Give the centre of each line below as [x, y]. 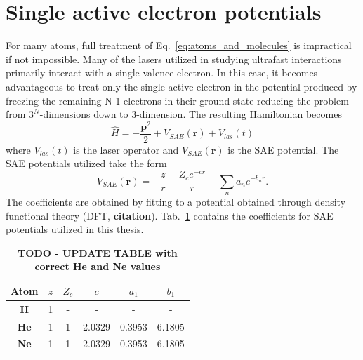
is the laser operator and [126, 149]
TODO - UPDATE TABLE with [98, 252]
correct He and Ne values [98, 266]
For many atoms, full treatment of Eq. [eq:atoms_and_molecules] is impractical [179, 45]
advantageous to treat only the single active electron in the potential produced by [181, 86]
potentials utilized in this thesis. [75, 229]
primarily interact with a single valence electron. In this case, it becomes [162, 73]
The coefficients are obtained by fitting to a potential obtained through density [176, 201]
